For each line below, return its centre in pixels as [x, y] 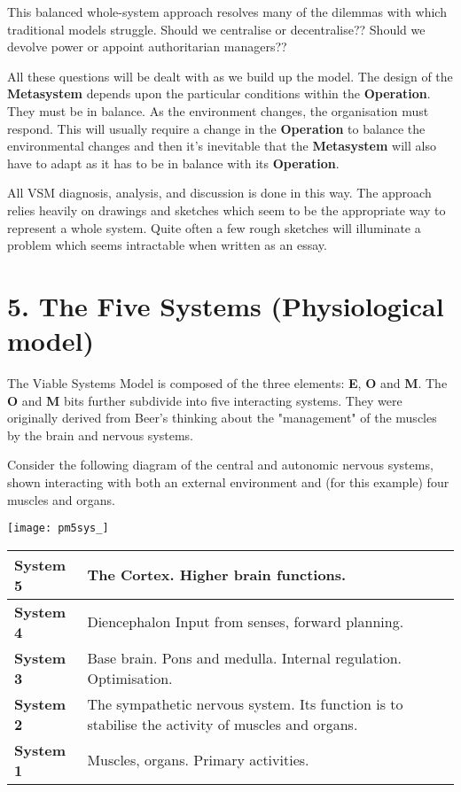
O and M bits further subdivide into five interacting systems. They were [205, 400]
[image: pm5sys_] [58, 528]
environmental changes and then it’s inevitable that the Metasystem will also [222, 146]
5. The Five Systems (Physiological [226, 305]
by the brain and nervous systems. [100, 435]
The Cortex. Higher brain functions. [217, 575]
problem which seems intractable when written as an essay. [167, 245]
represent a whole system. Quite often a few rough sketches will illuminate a [214, 227]
